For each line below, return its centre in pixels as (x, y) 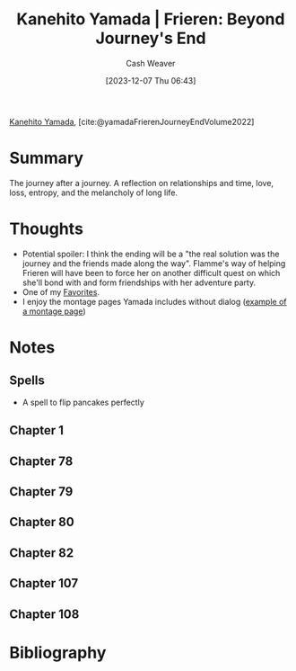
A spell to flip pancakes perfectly (83, 402)
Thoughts (46, 229)
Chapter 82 (42, 553)
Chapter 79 (41, 492)
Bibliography (58, 653)
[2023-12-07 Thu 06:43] (151, 80)
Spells (27, 381)
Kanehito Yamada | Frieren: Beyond (151, 19)
